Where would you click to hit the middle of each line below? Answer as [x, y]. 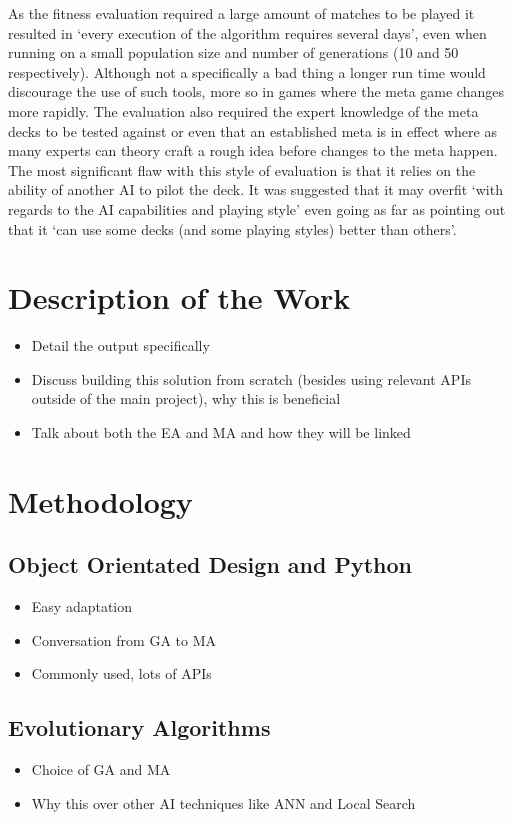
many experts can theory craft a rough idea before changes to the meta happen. [253, 150]
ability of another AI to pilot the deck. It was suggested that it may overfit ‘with [255, 189]
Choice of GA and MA [101, 769]
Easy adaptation [82, 606]
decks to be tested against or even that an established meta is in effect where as [252, 130]
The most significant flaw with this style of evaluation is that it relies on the [242, 169]
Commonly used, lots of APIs [121, 673]
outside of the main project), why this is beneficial [186, 398]
